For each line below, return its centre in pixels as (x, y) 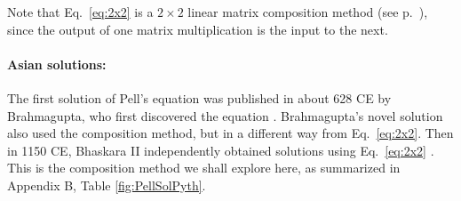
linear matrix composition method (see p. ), (308, 12)
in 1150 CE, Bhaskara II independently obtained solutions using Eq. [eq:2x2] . (221, 150)
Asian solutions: (57, 64)
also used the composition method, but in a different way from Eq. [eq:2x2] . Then (230, 133)
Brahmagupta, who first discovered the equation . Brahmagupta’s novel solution (225, 115)
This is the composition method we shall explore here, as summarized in (204, 168)
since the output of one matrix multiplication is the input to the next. (198, 29)
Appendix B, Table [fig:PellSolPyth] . (107, 185)
